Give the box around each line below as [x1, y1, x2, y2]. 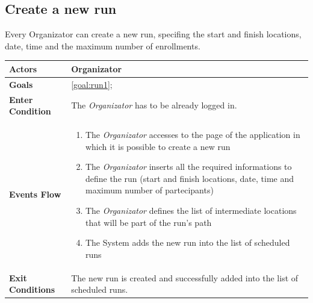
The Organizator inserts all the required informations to [85, 160, 292, 173]
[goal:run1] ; [71, 78, 113, 90]
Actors [9, 62, 37, 75]
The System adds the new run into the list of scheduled [85, 236, 290, 249]
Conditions [9, 283, 55, 296]
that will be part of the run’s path [85, 216, 212, 228]
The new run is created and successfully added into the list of [71, 271, 299, 284]
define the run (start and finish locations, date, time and [85, 172, 294, 184]
